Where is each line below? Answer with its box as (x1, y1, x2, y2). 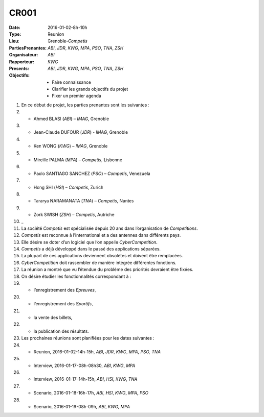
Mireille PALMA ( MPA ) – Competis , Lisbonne (33, 157, 122, 163)
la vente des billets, (33, 314, 73, 320)
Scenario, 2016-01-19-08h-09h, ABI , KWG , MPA (33, 404, 130, 410)
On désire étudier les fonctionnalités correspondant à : (21, 273, 132, 279)
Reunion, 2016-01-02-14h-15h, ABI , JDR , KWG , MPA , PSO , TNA (33, 348, 161, 355)
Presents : (9, 65, 29, 71)
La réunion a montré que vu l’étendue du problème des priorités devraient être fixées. (21, 267, 194, 272)
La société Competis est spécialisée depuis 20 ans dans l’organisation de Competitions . (21, 225, 198, 231)
